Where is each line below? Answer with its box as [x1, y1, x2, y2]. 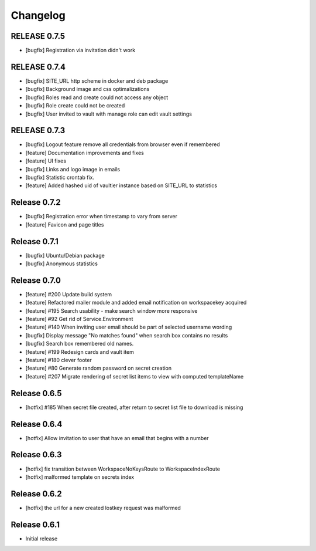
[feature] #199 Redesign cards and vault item [25, 348, 135, 355]
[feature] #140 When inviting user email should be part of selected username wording [25, 323, 232, 331]
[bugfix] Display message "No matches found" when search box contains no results [25, 332, 228, 339]
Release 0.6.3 [11, 449, 62, 460]
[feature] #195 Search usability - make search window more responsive [25, 307, 198, 314]
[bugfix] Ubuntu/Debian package [25, 252, 105, 259]
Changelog [11, 9, 66, 22]
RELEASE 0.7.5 [11, 31, 66, 41]
